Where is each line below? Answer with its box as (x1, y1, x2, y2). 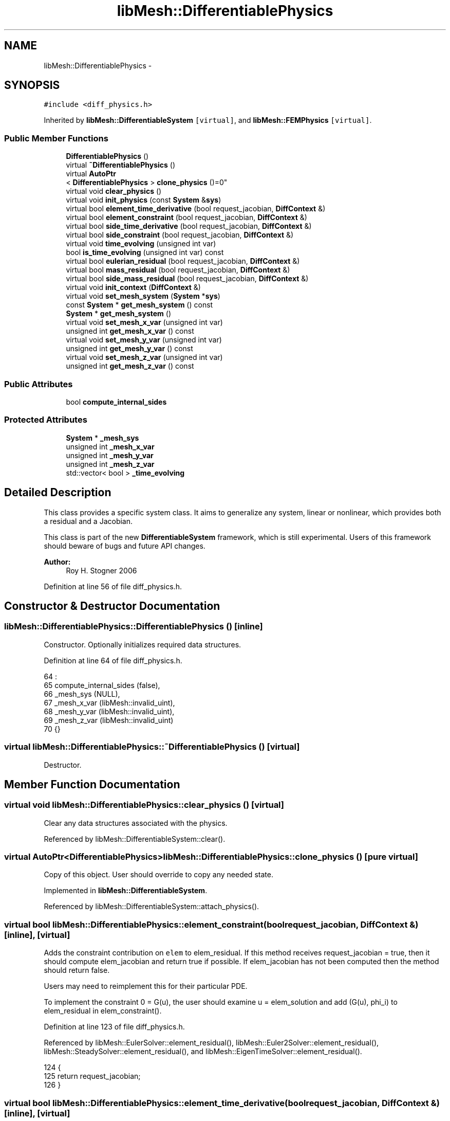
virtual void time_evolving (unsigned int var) (66, 239, 216, 248)
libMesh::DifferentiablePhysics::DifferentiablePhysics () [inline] (4, 621, 263, 632)
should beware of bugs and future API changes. (44, 541, 205, 550)
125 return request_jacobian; (44, 1072, 141, 1081)
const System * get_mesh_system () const (66, 300, 213, 310)
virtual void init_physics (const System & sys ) (66, 195, 221, 205)
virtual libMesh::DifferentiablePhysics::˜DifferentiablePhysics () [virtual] (4, 742, 300, 752)
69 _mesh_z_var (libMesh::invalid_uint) (44, 715, 174, 725)
